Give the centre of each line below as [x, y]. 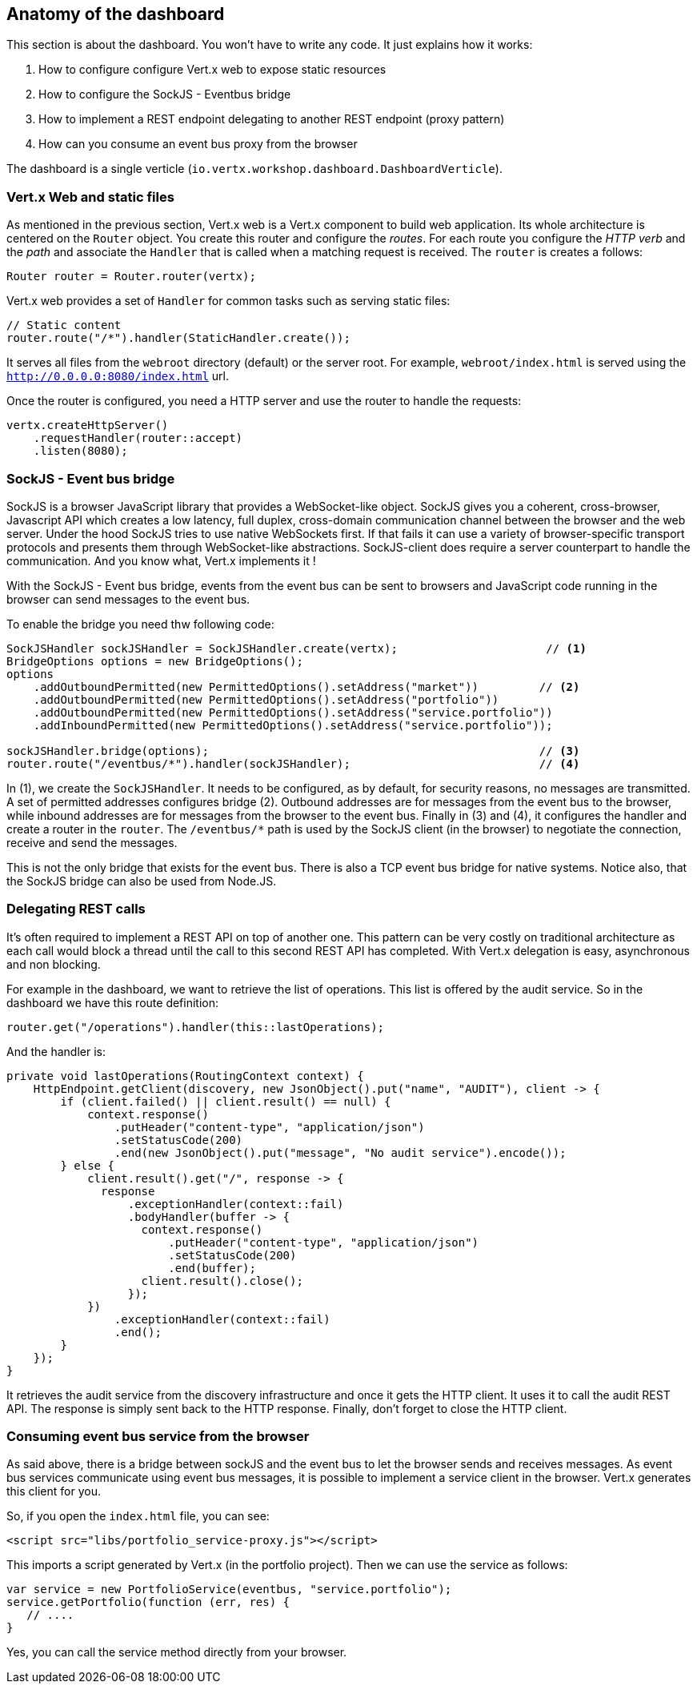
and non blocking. [54, 964]
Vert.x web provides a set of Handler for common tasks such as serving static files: [228, 301]
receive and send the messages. [92, 842]
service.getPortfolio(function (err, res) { [148, 1602]
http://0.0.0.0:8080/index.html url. [118, 376]
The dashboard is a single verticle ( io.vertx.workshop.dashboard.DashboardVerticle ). [254, 169]
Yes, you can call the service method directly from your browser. [177, 1652]
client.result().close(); [222, 1281]
